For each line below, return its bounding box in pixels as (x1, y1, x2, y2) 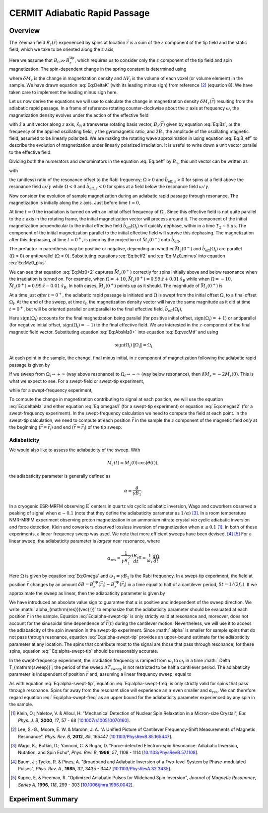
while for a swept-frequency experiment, (9, 387, 93, 393)
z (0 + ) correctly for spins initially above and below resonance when (119, 268, 258, 276)
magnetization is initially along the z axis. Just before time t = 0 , (9, 200, 140, 206)
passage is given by (9, 362, 50, 368)
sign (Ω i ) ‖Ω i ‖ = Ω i (114, 342, 152, 349)
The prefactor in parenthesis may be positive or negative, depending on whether (9, 246, 174, 252)
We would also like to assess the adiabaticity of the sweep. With (9, 447, 140, 453)
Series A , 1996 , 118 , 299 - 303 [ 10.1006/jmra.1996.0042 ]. (18, 782, 134, 788)
